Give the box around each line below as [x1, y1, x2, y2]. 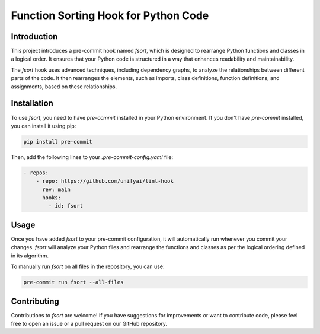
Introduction [11, 31, 58, 42]
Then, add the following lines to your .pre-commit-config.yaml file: [11, 153, 174, 160]
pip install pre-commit [23, 138, 93, 145]
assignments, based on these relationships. [11, 83, 117, 90]
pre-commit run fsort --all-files [23, 279, 124, 286]
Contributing [11, 296, 59, 306]
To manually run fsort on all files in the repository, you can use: [11, 263, 165, 270]
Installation [11, 98, 53, 109]
